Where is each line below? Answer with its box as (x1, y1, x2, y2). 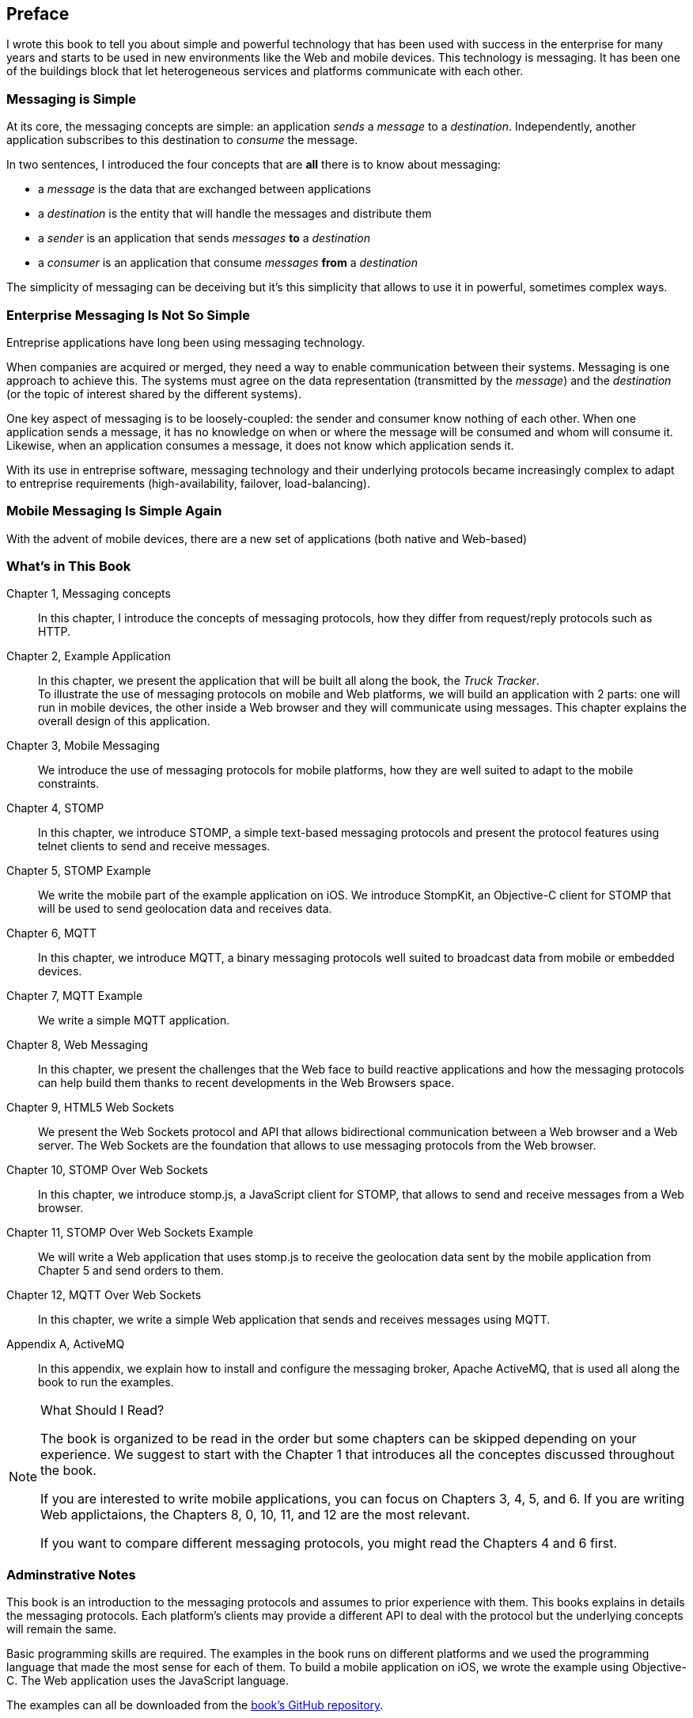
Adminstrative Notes (6, 1566, 136, 1583)
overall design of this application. (38, 714, 210, 728)
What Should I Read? (40, 1402, 165, 1419)
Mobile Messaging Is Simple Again (6, 503, 222, 519)
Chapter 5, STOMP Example (6, 864, 151, 878)
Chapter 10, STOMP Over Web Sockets (6, 1163, 208, 1177)
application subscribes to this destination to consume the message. (6, 133, 358, 147)
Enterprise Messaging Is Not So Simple (6, 306, 250, 323)
